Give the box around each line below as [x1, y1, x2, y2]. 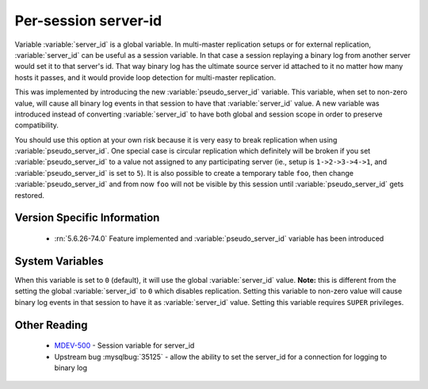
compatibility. [14, 120, 59, 130]
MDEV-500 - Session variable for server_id [54, 341, 195, 350]
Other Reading [14, 318, 88, 332]
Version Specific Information [14, 211, 160, 225]
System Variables [14, 254, 104, 268]
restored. [14, 190, 45, 200]
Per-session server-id [14, 12, 162, 29]
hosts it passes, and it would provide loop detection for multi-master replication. [14, 72, 277, 82]
